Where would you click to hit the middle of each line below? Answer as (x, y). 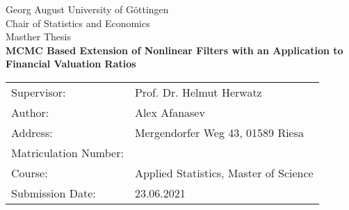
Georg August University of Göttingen (87, 9)
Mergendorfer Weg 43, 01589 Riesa (219, 132)
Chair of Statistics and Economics (78, 23)
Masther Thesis (38, 37)
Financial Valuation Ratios (71, 64)
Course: (30, 172)
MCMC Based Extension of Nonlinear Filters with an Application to (174, 50)
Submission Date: (54, 193)
